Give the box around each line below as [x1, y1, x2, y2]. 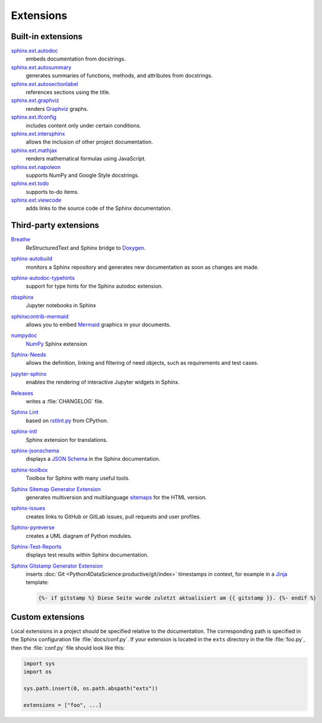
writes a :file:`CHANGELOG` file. [25, 398, 104, 405]
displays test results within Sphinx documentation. [25, 552, 149, 559]
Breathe [11, 236, 31, 243]
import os [23, 668, 52, 676]
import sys [23, 660, 55, 667]
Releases [11, 389, 34, 397]
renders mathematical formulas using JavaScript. [25, 155, 146, 163]
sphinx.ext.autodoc [11, 47, 58, 55]
